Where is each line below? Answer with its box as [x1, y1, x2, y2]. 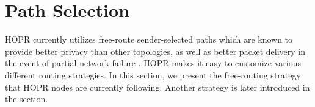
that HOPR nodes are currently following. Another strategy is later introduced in [5, 80, 310, 93]
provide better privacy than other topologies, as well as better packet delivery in [5, 44, 306, 57]
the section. [5, 92, 48, 105]
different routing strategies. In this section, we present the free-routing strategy [5, 68, 301, 81]
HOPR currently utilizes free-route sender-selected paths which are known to [5, 33, 293, 46]
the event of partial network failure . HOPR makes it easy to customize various [5, 57, 301, 69]
